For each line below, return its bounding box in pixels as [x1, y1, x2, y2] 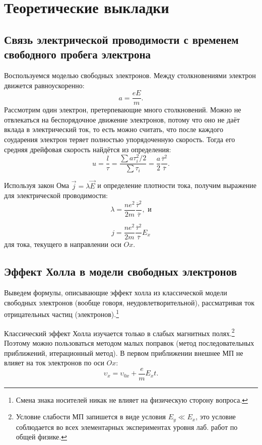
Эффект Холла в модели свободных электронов [4, 264, 237, 279]
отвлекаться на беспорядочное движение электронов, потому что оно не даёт [4, 114, 240, 124]
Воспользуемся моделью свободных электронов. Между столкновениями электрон [4, 70, 256, 80]
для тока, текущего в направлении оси [4, 239, 121, 249]
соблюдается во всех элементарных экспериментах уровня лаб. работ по [16, 421, 238, 432]
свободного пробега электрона [4, 46, 151, 62]
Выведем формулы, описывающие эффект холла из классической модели [4, 287, 227, 298]
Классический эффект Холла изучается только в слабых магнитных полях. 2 [4, 326, 235, 338]
